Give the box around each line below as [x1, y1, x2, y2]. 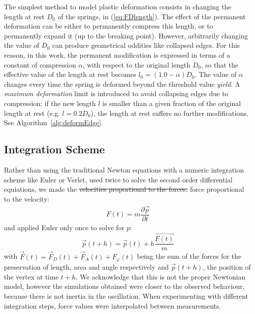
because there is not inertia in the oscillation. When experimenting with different [4, 290, 249, 301]
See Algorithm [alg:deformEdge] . [4, 117, 103, 128]
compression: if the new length [4, 98, 96, 108]
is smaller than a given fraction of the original [102, 98, 241, 108]
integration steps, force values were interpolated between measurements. [4, 300, 221, 311]
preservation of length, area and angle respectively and [4, 262, 169, 272]
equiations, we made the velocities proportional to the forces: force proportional [4, 184, 244, 194]
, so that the [201, 59, 238, 70]
